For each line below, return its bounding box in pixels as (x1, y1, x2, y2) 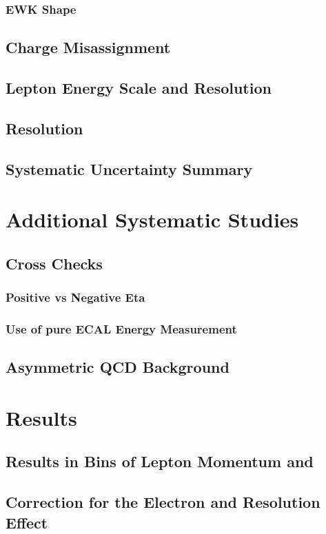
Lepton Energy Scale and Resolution (6, 77, 272, 99)
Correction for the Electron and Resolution (6, 491, 320, 513)
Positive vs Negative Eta (6, 289, 145, 306)
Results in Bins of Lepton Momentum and (6, 451, 314, 472)
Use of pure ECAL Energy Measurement (6, 320, 237, 337)
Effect (6, 511, 48, 533)
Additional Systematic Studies (6, 205, 299, 234)
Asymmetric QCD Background (6, 356, 230, 378)
